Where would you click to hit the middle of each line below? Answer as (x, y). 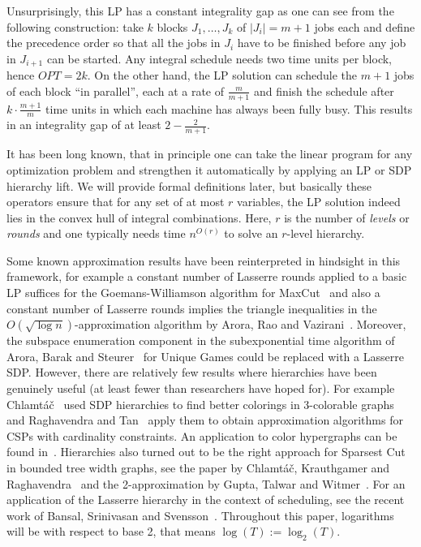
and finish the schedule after (324, 90)
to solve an (251, 233)
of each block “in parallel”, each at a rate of (116, 90)
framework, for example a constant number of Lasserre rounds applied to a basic (207, 276)
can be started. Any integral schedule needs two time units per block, (219, 58)
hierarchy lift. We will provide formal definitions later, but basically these (189, 185)
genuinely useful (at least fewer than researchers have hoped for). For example (201, 388)
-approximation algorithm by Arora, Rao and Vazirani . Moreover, (241, 324)
